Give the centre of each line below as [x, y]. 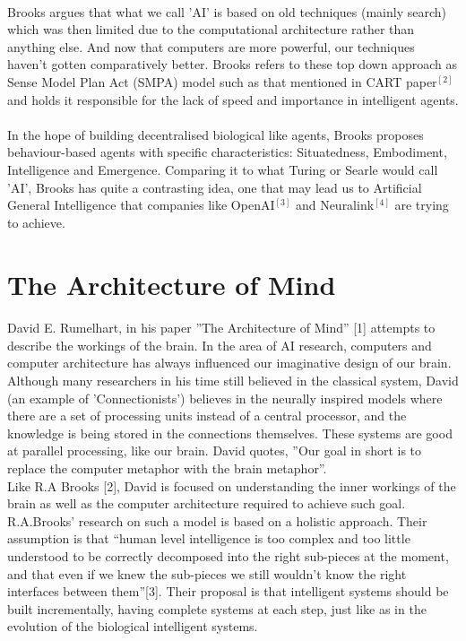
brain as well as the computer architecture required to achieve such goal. [207, 503]
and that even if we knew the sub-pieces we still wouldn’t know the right [207, 573]
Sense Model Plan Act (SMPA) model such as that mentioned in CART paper [222, 81]
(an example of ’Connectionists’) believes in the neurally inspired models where [225, 398]
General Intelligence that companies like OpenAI [141, 205]
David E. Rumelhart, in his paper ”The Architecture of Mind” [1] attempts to [221, 328]
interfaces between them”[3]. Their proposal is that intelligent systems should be [228, 591]
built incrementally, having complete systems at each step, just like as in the [217, 608]
